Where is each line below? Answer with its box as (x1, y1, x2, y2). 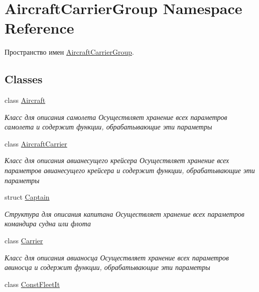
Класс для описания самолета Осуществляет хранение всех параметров (5, 111, 227, 122)
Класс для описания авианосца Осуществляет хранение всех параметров (5, 252, 229, 262)
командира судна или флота (5, 218, 91, 229)
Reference (5, 18, 74, 38)
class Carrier (5, 235, 43, 246)
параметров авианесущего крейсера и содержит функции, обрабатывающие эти (5, 165, 255, 176)
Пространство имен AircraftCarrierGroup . (5, 47, 134, 57)
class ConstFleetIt (5, 278, 60, 289)
